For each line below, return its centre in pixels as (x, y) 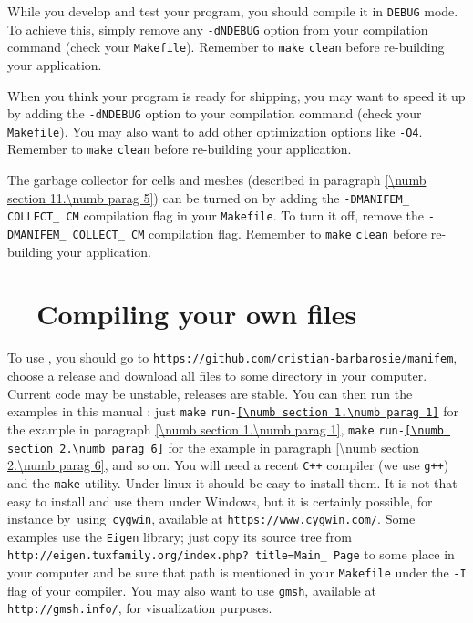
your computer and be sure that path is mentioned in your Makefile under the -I (237, 572)
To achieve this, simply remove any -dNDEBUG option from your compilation (218, 29)
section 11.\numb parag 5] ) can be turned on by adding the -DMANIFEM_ (208, 197)
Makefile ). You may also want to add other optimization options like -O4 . (215, 131)
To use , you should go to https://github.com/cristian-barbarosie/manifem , (232, 357)
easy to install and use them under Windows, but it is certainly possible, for (220, 500)
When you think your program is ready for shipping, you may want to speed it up (236, 95)
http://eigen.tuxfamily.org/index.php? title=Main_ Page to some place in (231, 554)
